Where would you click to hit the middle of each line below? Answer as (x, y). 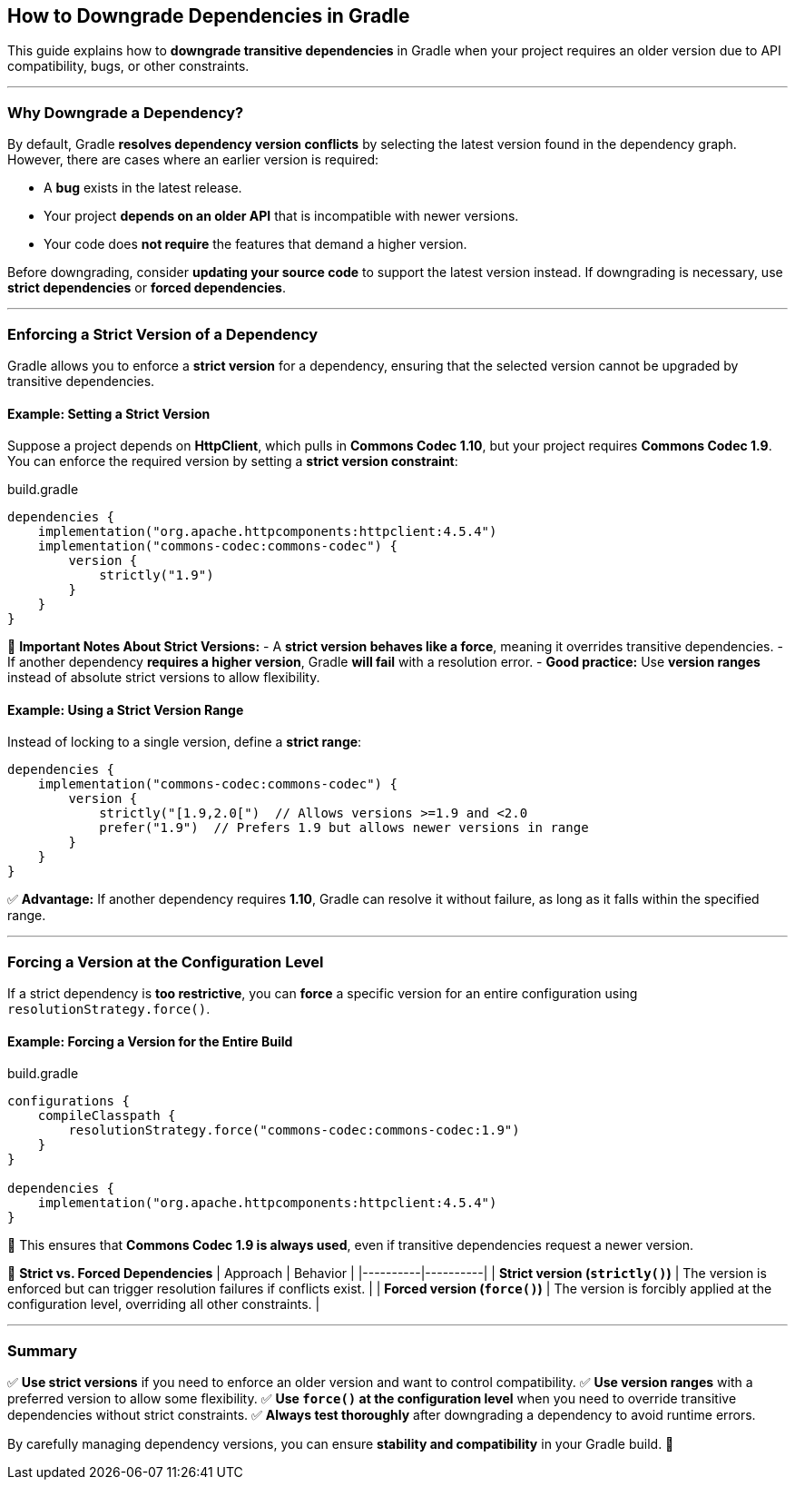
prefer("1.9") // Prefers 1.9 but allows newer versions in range (344, 828)
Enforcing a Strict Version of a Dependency (163, 334)
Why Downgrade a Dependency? (126, 112)
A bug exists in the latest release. (143, 188)
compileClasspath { (107, 1116)
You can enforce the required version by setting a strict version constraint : (233, 461)
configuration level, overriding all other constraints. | (164, 1304)
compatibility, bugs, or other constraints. (128, 66)
